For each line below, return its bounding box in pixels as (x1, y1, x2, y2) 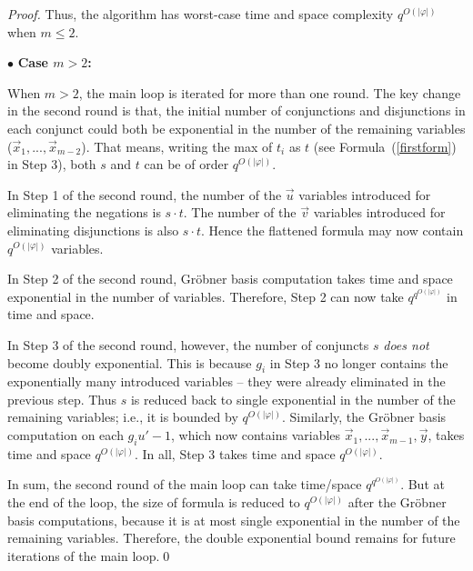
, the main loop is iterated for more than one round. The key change (78, 83, 461, 102)
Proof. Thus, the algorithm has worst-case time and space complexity (7, 5, 394, 23)
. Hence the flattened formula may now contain (201, 220, 464, 239)
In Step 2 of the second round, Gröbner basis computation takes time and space (7, 269, 453, 288)
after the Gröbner (347, 493, 447, 512)
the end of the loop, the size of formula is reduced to (7, 493, 300, 512)
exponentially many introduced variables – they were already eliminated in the (7, 372, 446, 391)
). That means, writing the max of (81, 136, 273, 155)
